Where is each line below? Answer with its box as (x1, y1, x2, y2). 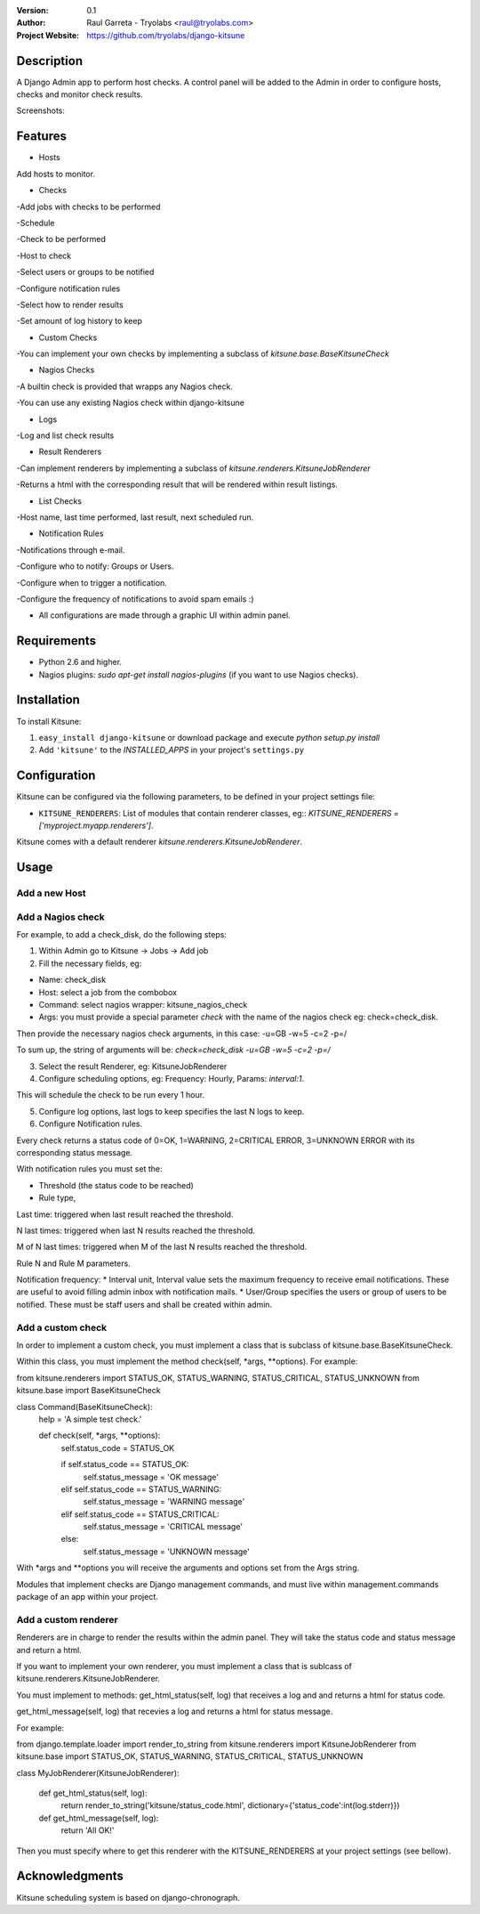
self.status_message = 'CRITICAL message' (83, 1521, 244, 1532)
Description (16, 53, 84, 69)
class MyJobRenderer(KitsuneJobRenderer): (16, 1767, 180, 1778)
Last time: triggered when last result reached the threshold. (16, 1209, 234, 1220)
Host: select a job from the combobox (38, 986, 178, 997)
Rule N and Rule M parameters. (16, 1258, 131, 1269)
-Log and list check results (16, 430, 115, 441)
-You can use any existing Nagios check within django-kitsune (16, 397, 244, 409)
